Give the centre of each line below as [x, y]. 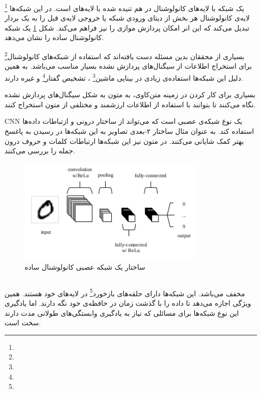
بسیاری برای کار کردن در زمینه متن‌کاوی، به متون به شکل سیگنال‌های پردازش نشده [130, 94]
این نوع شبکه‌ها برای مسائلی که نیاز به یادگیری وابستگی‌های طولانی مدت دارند [122, 313]
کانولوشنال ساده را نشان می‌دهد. [54, 37]
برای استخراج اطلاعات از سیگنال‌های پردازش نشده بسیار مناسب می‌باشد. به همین [128, 66]
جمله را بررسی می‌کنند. [40, 151]
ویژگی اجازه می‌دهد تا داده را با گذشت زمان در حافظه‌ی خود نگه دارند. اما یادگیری [128, 303]
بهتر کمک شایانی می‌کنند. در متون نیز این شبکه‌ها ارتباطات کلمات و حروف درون [124, 141]
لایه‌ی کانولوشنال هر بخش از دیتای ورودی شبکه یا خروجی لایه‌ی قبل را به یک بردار [127, 18]
